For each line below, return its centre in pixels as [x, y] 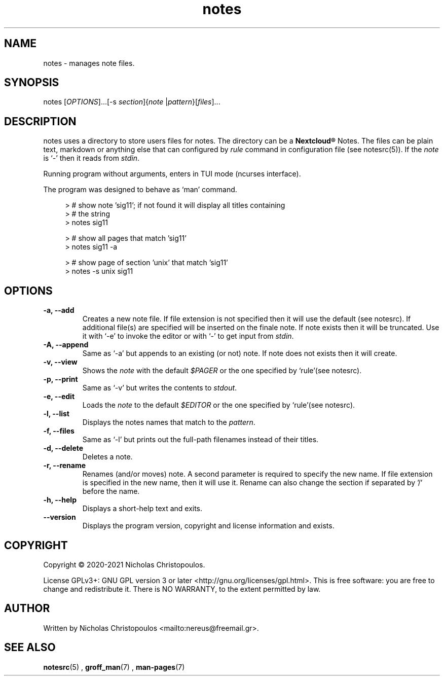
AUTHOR [27, 609]
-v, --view [60, 362]
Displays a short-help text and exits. [142, 509]
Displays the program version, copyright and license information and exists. [208, 526]
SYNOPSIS [32, 83]
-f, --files [59, 431]
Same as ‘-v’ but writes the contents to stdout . [160, 388]
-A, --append [66, 345]
